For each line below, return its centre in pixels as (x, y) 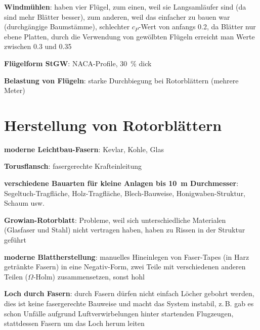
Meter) (15, 90)
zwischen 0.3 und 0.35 (38, 46)
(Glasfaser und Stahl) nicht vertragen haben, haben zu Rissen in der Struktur (125, 230)
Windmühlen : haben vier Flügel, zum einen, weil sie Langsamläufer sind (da (125, 7)
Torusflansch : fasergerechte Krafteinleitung (73, 166)
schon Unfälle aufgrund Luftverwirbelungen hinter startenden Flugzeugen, (119, 313)
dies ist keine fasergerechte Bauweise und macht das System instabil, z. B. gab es (129, 303)
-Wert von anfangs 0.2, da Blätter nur (197, 27)
